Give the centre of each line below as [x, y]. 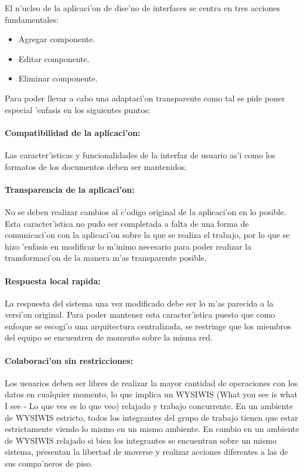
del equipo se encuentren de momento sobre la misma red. [109, 337]
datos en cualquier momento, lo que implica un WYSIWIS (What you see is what [151, 394]
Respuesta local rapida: [53, 280]
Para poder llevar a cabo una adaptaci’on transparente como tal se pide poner [145, 98]
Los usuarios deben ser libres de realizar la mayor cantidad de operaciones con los [151, 382]
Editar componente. [54, 58]
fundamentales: [32, 19]
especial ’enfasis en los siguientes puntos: [78, 109]
